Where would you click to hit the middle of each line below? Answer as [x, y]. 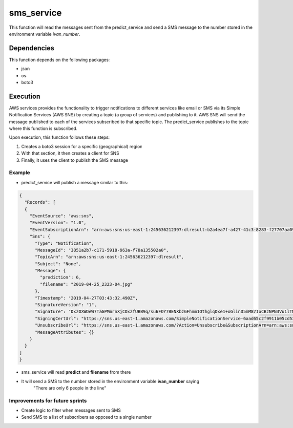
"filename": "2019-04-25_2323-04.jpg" [86, 284]
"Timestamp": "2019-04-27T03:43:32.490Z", [86, 298]
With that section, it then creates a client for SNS [70, 153]
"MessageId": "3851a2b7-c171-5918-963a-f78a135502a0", [102, 250]
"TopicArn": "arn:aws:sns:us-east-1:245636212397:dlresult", [110, 257]
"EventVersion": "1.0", [58, 223]
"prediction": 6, [61, 278]
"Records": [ [40, 202]
